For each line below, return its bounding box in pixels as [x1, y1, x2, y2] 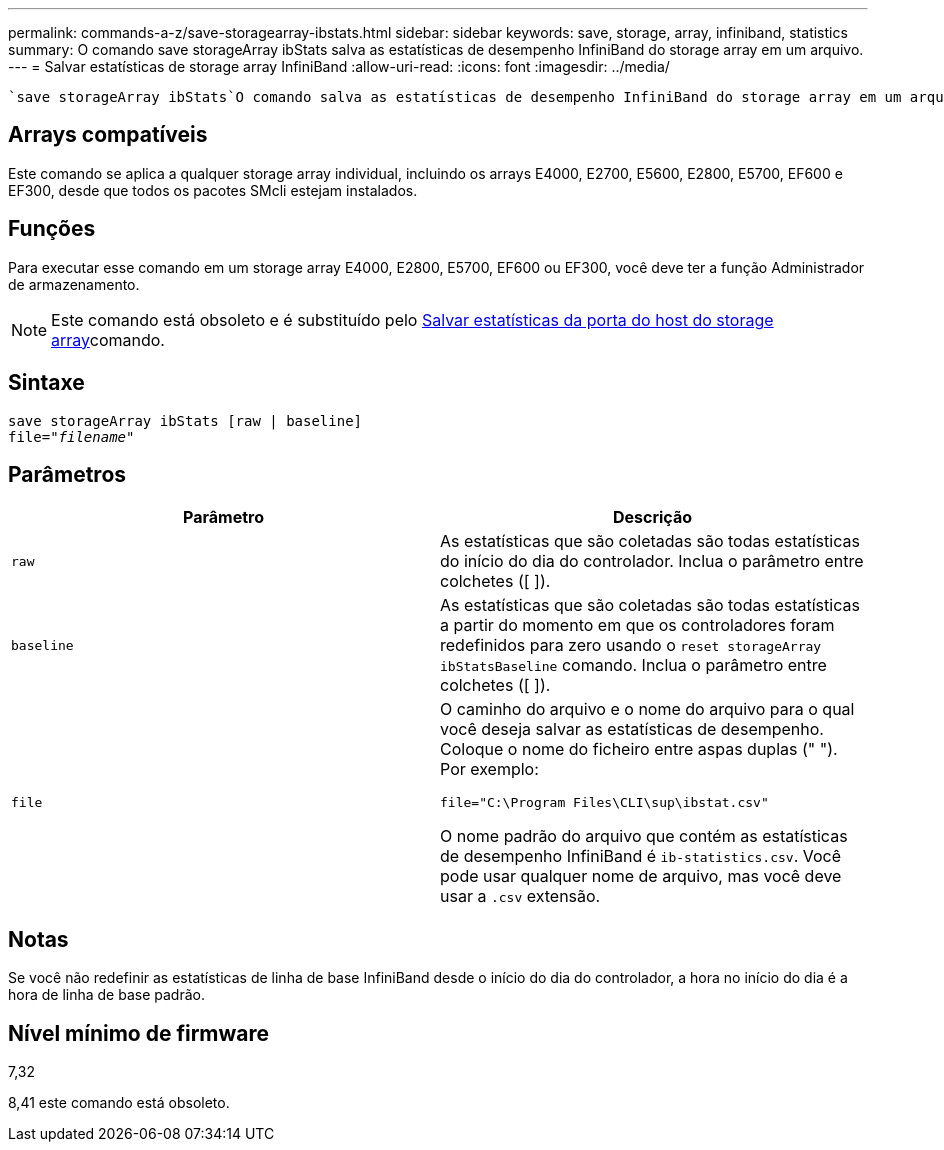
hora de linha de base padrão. [8, 986, 205, 1004]
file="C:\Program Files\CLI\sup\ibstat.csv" [440, 795, 769, 811]
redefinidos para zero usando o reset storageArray [440, 635, 822, 656]
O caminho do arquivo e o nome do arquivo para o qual [440, 699, 855, 720]
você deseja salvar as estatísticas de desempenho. [440, 719, 824, 740]
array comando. [51, 329, 165, 350]
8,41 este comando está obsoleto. [8, 1094, 230, 1112]
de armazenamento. [8, 275, 140, 293]
